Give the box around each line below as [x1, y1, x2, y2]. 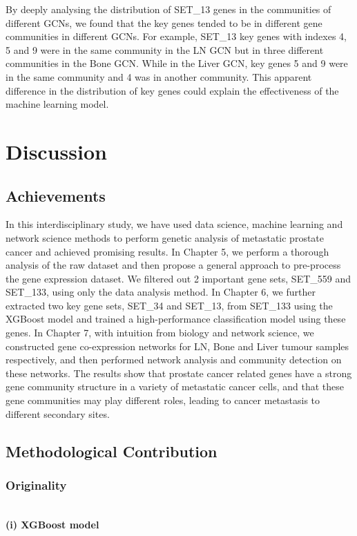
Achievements [6, 184, 106, 206]
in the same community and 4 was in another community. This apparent [6, 69, 312, 84]
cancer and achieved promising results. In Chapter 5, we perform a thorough [6, 244, 329, 258]
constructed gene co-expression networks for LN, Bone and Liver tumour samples [6, 338, 349, 353]
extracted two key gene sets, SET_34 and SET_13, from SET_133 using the [6, 298, 333, 312]
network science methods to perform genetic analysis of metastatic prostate [6, 230, 325, 245]
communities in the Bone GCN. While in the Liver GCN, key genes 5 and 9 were [6, 56, 348, 70]
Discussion [6, 137, 107, 165]
